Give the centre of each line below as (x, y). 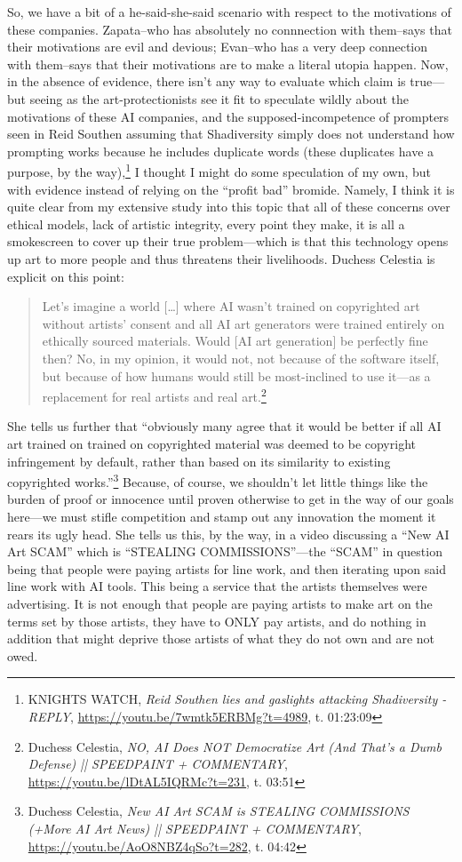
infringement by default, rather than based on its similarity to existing (199, 461)
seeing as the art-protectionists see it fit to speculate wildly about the (219, 98)
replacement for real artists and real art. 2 (154, 395)
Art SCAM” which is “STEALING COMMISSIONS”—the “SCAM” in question (225, 551)
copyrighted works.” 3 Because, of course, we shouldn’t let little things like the (218, 480)
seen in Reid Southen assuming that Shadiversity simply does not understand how (231, 134)
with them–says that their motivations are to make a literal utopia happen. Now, (228, 64)
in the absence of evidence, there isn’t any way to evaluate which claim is (207, 81)
